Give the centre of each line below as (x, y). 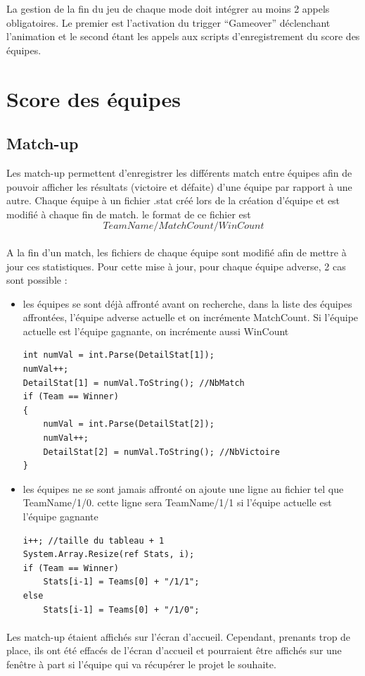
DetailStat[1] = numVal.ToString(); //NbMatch (134, 383)
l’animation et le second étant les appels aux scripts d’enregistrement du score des (183, 36)
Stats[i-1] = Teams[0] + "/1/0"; (121, 609)
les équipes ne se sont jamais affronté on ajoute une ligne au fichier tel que (183, 488)
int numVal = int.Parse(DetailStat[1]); (119, 355)
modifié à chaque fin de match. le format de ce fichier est (129, 214)
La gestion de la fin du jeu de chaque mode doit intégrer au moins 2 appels (168, 8)
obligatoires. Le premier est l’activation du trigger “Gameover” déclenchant (168, 22)
